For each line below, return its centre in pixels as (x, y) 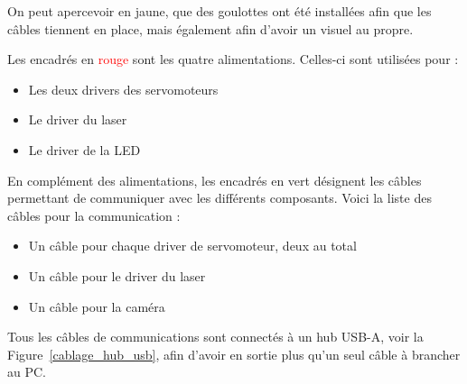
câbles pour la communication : (94, 215)
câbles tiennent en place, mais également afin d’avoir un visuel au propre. (210, 28)
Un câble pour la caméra (97, 306)
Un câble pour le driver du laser (117, 275)
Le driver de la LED (84, 149)
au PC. (27, 372)
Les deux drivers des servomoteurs (123, 89)
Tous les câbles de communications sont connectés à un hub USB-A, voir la (215, 337)
